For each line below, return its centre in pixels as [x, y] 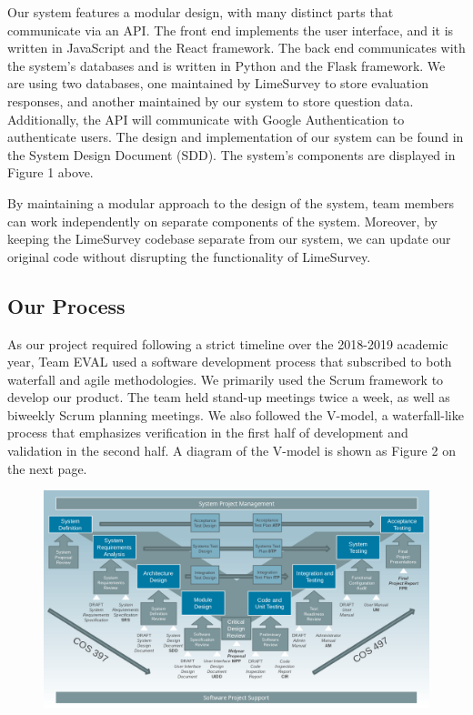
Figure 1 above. [50, 172]
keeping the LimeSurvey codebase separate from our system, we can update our [229, 239]
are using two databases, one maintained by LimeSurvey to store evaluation [218, 83]
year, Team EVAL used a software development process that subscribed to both [230, 362]
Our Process [66, 305]
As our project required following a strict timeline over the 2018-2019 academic [228, 343]
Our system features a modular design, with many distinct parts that [201, 12]
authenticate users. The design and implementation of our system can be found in [236, 137]
